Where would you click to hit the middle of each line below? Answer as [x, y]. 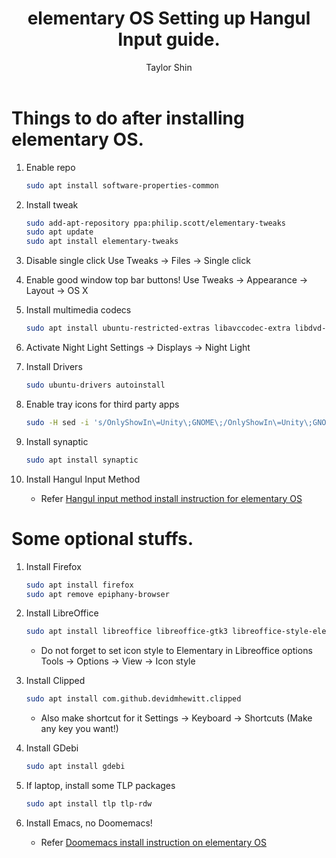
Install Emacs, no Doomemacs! [89, 823]
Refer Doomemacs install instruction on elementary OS [154, 842]
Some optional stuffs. [102, 538]
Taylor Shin [169, 67]
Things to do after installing [128, 118]
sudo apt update [59, 232]
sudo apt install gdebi [75, 767]
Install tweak [52, 204]
